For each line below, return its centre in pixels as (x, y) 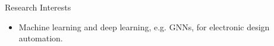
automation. (41, 38)
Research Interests (38, 7)
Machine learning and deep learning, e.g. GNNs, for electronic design (144, 26)
